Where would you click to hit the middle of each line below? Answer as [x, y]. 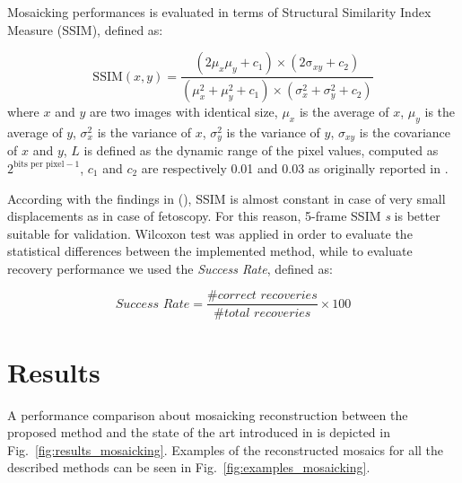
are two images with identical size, [183, 112]
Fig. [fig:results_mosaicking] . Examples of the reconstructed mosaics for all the [226, 449]
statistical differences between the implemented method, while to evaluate [210, 251]
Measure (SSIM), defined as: [85, 29]
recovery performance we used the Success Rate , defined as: [170, 268]
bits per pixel [39, 165]
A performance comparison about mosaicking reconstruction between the [208, 414]
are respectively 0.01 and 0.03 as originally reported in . [295, 167]
